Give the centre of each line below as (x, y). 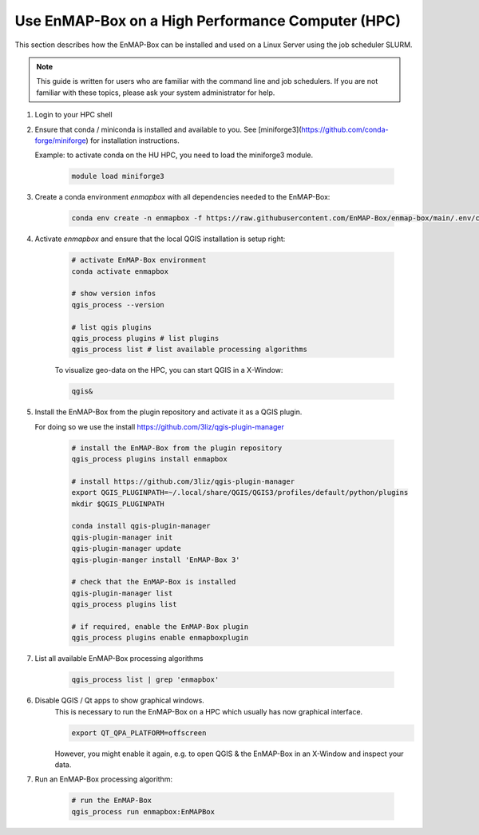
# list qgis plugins (111, 327)
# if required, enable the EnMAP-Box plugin (160, 626)
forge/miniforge (61, 140)
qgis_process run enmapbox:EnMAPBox (143, 811)
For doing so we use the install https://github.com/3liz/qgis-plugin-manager (160, 426)
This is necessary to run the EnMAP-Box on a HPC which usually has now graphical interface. (209, 711)
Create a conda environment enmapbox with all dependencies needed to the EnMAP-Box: (182, 197)
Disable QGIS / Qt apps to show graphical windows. (120, 700)
